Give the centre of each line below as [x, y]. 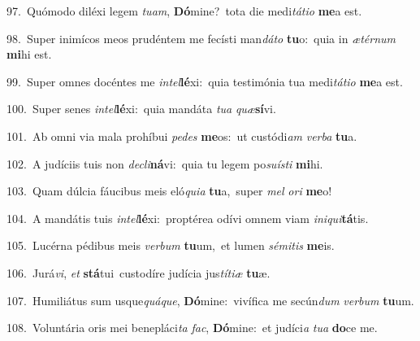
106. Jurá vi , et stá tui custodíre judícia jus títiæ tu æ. [139, 272]
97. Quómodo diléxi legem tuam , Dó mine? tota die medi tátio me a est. [184, 11]
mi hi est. [29, 54]
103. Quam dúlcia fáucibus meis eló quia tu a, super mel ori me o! [169, 191]
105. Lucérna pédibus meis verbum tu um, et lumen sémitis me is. [171, 245]
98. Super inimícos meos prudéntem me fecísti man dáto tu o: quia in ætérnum [201, 38]
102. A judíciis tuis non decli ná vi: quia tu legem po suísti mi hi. [165, 163]
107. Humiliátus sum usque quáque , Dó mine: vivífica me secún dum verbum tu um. [210, 300]
